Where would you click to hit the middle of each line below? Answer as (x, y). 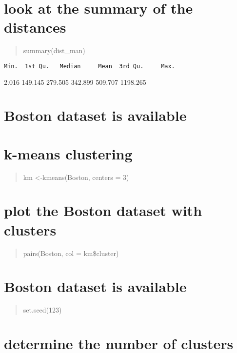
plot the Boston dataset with (103, 210)
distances (35, 27)
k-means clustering (68, 153)
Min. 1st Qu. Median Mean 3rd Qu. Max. (89, 66)
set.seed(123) (42, 310)
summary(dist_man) (54, 50)
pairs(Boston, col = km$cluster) (71, 253)
